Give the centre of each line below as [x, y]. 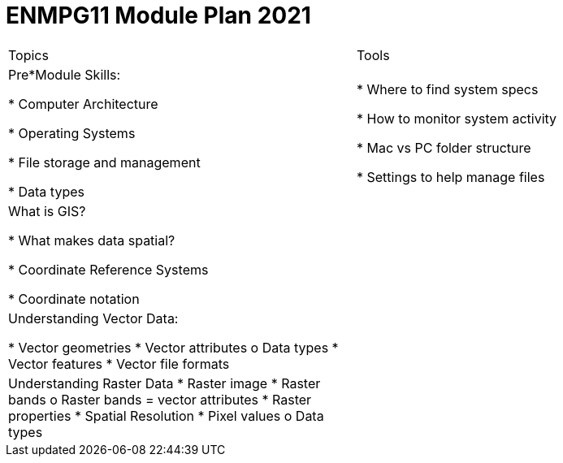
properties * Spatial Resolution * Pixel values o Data [166, 415]
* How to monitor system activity [457, 118]
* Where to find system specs [448, 89]
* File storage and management [104, 162]
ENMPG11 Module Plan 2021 [158, 15]
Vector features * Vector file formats [119, 363]
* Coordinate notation [74, 299]
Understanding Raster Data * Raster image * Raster [165, 383]
